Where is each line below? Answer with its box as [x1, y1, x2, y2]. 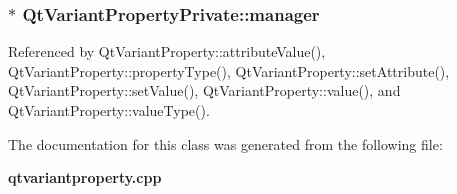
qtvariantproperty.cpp [8, 167, 162, 188]
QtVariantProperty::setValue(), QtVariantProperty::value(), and [8, 80, 401, 101]
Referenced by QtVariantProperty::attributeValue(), [8, 41, 326, 62]
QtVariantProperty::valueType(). [8, 100, 210, 120]
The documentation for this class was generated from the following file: [8, 133, 443, 154]
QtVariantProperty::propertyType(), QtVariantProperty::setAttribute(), [8, 60, 450, 81]
